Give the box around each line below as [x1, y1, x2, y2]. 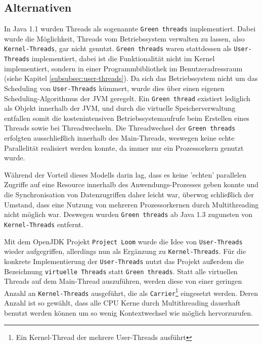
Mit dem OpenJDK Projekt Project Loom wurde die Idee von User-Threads [4, 236, 243, 246]
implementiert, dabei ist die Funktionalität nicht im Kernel [31, 53, 215, 64]
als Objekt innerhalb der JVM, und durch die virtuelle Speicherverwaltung [4, 103, 236, 113]
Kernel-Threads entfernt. [4, 219, 83, 229]
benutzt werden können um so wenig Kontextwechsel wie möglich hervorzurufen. [4, 307, 253, 318]
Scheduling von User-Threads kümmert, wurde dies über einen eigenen [4, 82, 225, 93]
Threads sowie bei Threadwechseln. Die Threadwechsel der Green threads [4, 122, 236, 133]
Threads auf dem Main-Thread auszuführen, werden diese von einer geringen [4, 276, 242, 286]
